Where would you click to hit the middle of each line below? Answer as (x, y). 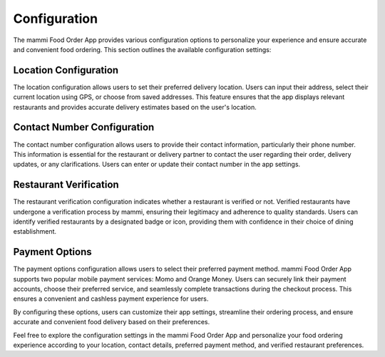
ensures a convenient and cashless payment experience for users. (111, 299)
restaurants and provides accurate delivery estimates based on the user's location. (135, 107)
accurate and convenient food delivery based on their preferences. (112, 322)
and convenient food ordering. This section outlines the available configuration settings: (142, 49)
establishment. (35, 232)
